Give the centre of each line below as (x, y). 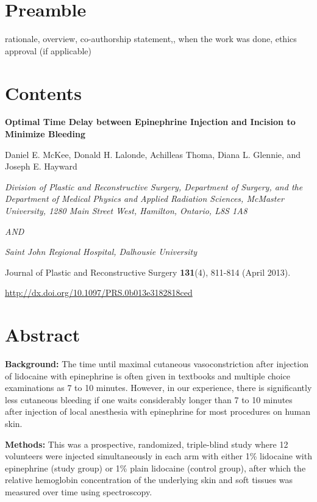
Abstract (43, 335)
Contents (43, 92)
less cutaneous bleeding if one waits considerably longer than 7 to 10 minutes (149, 399)
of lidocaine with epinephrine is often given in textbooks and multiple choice (148, 375)
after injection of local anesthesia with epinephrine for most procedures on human (158, 411)
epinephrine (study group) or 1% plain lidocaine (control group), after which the (155, 468)
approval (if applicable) (48, 50)
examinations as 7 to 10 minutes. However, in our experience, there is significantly (158, 388)
